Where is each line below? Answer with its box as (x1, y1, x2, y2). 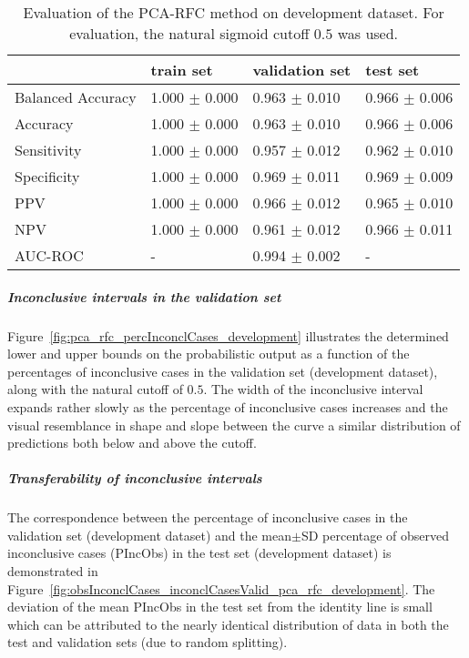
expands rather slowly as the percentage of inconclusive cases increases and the (7, 397, 448, 416)
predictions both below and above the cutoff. (7, 433, 257, 452)
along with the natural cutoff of (7, 380, 183, 399)
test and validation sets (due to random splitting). (7, 633, 288, 652)
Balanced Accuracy (15, 86, 137, 107)
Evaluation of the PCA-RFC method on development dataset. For (23, 2, 444, 23)
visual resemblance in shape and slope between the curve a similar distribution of (7, 415, 461, 434)
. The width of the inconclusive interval (203, 380, 423, 399)
